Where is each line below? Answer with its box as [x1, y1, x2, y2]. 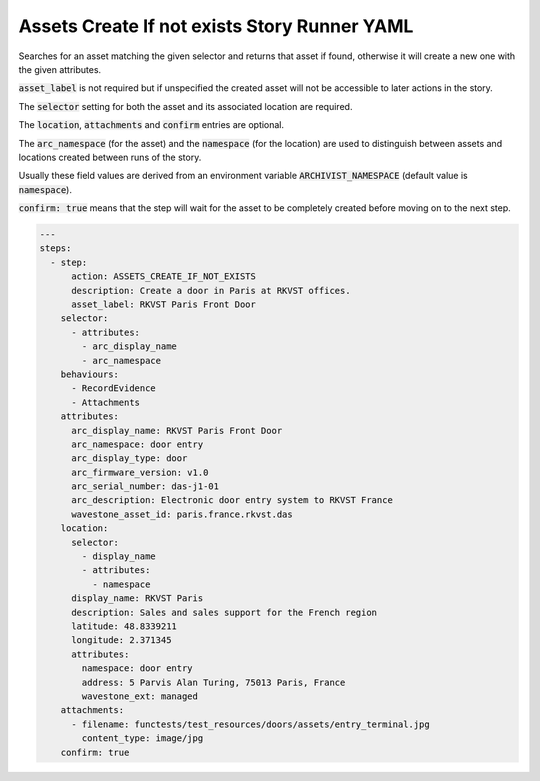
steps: [39, 243, 72, 254]
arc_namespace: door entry [71, 438, 204, 450]
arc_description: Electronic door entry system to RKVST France [71, 495, 394, 506]
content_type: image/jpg [81, 733, 204, 744]
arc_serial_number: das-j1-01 [71, 481, 220, 492]
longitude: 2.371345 [71, 635, 172, 646]
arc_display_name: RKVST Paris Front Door [71, 425, 283, 436]
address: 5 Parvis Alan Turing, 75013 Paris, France [81, 676, 346, 688]
